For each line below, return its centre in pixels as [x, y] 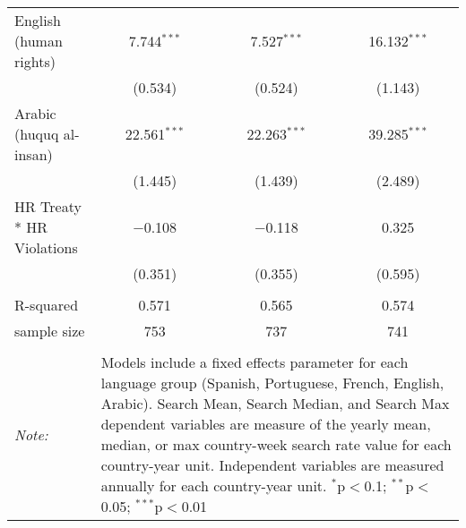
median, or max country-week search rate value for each [276, 444]
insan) [34, 154]
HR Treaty [48, 206]
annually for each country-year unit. [214, 485]
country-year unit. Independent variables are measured [272, 465]
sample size [50, 331]
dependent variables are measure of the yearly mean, [266, 424]
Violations [46, 247]
